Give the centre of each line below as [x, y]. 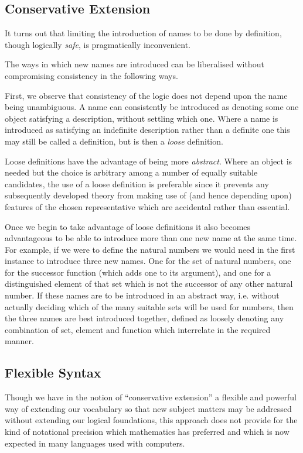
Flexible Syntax [53, 373]
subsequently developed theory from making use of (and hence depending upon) [148, 195]
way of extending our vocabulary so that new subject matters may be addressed [148, 408]
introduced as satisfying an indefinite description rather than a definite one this [147, 130]
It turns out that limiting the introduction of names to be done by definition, [143, 33]
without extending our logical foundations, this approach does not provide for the [151, 420]
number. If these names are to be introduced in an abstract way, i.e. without [142, 295]
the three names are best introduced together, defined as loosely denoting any [144, 318]
